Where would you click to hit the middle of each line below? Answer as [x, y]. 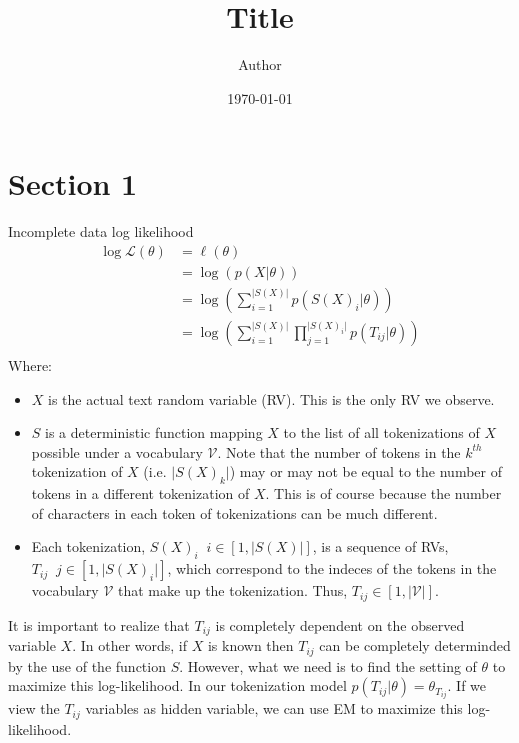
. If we [467, 685]
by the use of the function [87, 665]
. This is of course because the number [383, 493]
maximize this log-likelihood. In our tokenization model [177, 685]
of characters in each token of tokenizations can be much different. [234, 512]
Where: [30, 365]
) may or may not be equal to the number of [366, 471]
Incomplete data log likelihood [101, 231]
